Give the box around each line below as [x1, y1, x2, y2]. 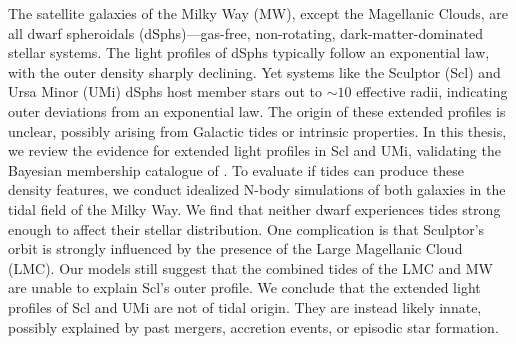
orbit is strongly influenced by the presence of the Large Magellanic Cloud [8, 238, 463, 259]
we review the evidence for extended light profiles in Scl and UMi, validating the [8, 140, 501, 161]
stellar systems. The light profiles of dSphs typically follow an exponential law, [8, 42, 490, 63]
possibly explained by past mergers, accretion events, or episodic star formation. [8, 316, 499, 337]
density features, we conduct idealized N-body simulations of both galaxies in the [8, 179, 506, 200]
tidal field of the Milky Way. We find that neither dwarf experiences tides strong [8, 198, 501, 219]
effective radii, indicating [356, 81, 508, 102]
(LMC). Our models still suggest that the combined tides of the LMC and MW [8, 257, 493, 278]
